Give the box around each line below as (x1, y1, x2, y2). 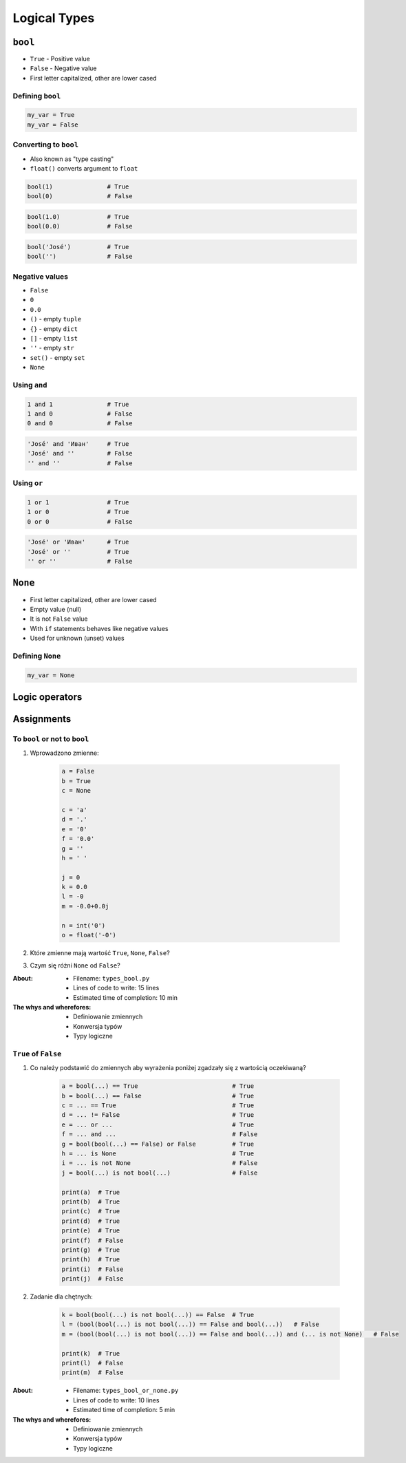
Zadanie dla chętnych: (30, 1292, 93, 1301)
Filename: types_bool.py (73, 974, 150, 982)
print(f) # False (61, 1236, 124, 1244)
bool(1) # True (27, 182, 129, 191)
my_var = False (27, 120, 78, 129)
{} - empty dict (30, 324, 78, 333)
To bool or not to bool (12, 734, 89, 744)
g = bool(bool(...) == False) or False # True (61, 1140, 255, 1148)
